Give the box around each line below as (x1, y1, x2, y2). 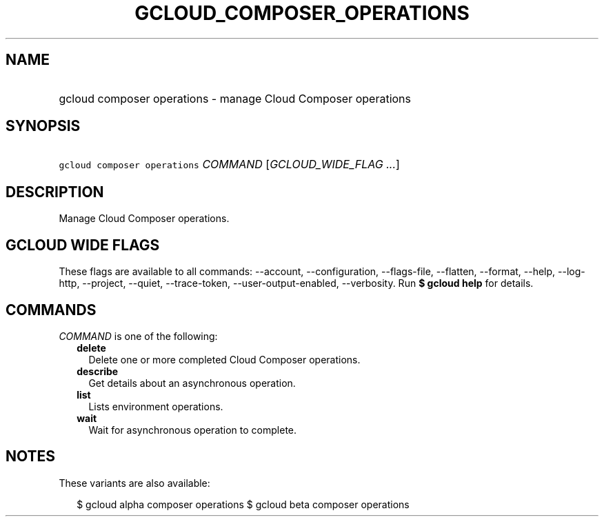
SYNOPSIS (6, 117, 81, 135)
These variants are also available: (59, 476, 210, 489)
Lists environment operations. (88, 400, 223, 412)
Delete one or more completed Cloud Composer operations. (88, 353, 361, 365)
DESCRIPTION (6, 183, 104, 201)
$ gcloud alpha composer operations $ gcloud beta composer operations (77, 498, 410, 510)
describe (77, 365, 119, 377)
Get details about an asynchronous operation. (88, 377, 296, 389)
